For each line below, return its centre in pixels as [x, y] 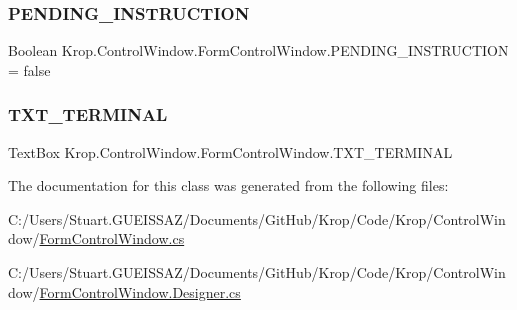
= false [29, 69]
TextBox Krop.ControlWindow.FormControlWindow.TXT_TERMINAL [230, 151]
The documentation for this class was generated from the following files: [228, 185]
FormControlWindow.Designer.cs [140, 291]
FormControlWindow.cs [112, 238]
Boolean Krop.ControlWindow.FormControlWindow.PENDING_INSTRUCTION [258, 50]
